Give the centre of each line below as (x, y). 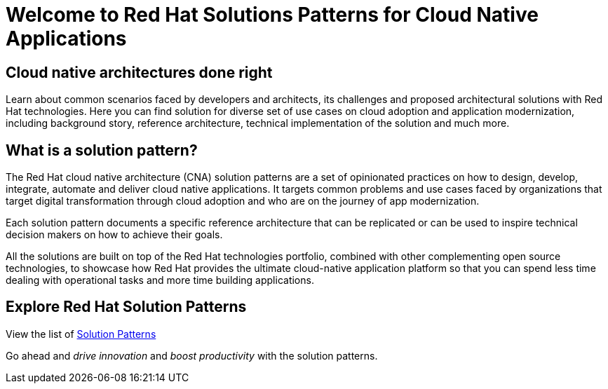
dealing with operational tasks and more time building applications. (160, 280)
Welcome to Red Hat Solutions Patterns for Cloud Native (272, 15)
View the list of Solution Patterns (81, 334)
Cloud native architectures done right (139, 72)
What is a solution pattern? (102, 150)
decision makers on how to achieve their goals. (114, 235)
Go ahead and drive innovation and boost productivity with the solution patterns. (192, 355)
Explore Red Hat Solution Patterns (126, 307)
